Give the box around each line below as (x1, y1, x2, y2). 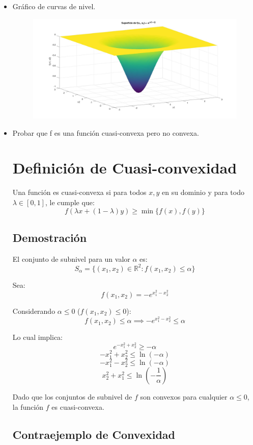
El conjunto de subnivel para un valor (12, 253, 130, 264)
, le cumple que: (45, 196, 95, 207)
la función (12, 401, 44, 412)
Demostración (12, 229, 87, 245)
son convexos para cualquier (140, 391, 228, 402)
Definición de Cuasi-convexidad (12, 157, 237, 178)
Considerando (12, 306, 55, 316)
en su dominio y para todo (162, 187, 244, 197)
